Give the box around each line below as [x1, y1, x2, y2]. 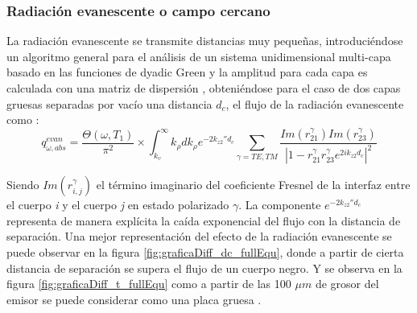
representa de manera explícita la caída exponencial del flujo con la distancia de [6, 212, 401, 229]
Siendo [6, 176, 39, 193]
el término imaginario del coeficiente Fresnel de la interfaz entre [96, 176, 411, 193]
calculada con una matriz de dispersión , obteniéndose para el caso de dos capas [6, 80, 401, 96]
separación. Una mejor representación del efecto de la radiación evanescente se [6, 228, 392, 245]
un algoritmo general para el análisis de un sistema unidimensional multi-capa [6, 47, 391, 64]
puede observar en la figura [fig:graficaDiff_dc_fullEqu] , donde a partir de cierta [6, 243, 404, 260]
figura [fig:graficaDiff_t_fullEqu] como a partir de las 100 [6, 275, 291, 292]
